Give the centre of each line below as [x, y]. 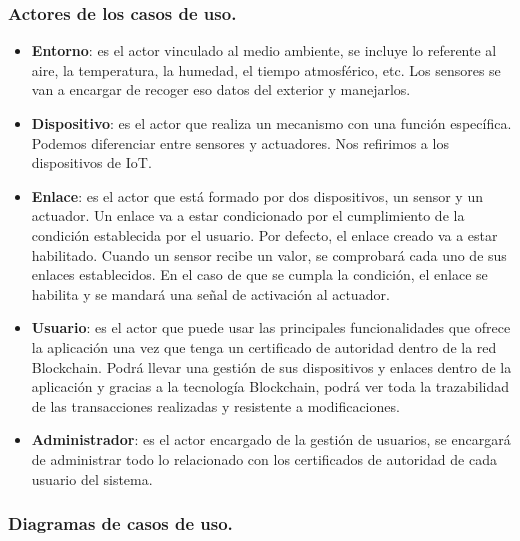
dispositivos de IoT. [91, 162]
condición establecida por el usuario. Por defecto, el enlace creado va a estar [264, 234]
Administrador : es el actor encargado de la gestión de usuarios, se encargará [271, 439]
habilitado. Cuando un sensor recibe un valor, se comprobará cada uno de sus [269, 254]
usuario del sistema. [92, 478]
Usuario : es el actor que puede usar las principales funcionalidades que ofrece [271, 327]
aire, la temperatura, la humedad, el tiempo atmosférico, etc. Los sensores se [266, 69]
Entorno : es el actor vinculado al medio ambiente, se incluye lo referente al [264, 50]
